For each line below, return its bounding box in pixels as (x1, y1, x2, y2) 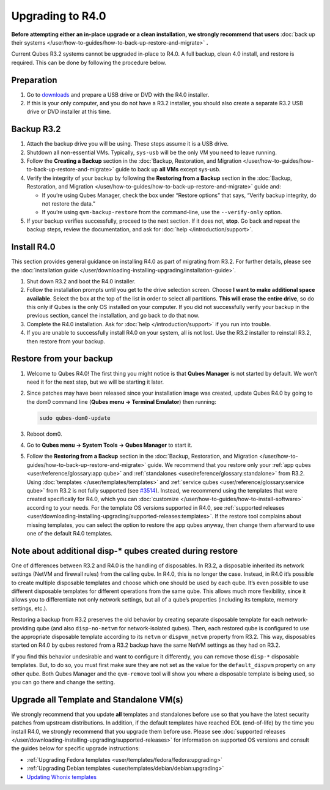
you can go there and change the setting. (11, 678, 116, 685)
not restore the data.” (42, 200, 96, 207)
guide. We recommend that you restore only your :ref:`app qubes (147, 461, 311, 468)
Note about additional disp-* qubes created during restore (11, 545, 238, 556)
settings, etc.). (11, 605, 48, 612)
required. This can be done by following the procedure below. (11, 59, 167, 66)
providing (11, 624, 35, 632)
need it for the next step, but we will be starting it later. (26, 378, 164, 386)
